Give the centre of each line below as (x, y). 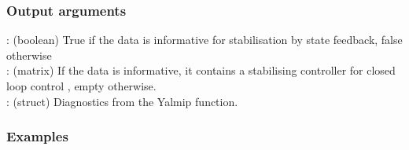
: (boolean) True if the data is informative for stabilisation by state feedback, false (204, 40)
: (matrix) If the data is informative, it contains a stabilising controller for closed (201, 70)
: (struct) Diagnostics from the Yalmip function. (122, 101)
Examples (37, 136)
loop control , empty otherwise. (81, 86)
